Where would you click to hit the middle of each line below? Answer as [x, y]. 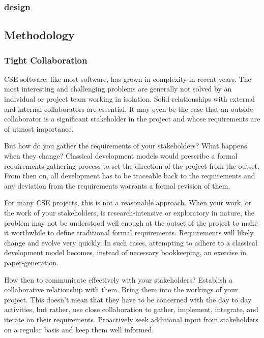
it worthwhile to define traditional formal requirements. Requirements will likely [129, 233]
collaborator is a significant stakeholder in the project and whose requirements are [132, 119]
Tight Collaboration [46, 60]
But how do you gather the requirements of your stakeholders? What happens [126, 146]
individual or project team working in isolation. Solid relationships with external [129, 99]
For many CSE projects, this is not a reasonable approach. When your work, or [128, 203]
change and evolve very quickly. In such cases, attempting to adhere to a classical [131, 242]
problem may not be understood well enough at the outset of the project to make [131, 222]
